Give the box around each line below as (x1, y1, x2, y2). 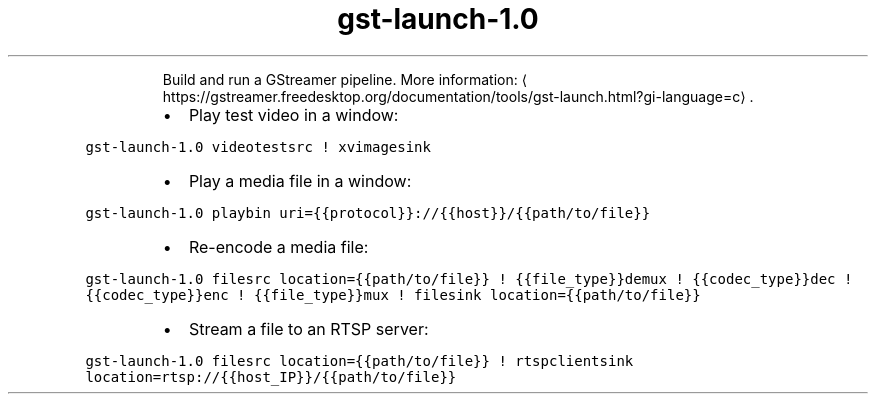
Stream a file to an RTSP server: (188, 318, 429, 339)
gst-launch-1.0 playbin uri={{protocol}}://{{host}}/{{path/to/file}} (85, 204, 651, 221)
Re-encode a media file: (188, 236, 369, 257)
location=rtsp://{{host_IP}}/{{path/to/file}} (85, 368, 457, 385)
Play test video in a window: (188, 104, 399, 125)
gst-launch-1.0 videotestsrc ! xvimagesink (85, 138, 431, 155)
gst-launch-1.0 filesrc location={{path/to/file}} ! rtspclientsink (85, 352, 634, 369)
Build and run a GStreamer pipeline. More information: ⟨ (162, 70, 528, 88)
